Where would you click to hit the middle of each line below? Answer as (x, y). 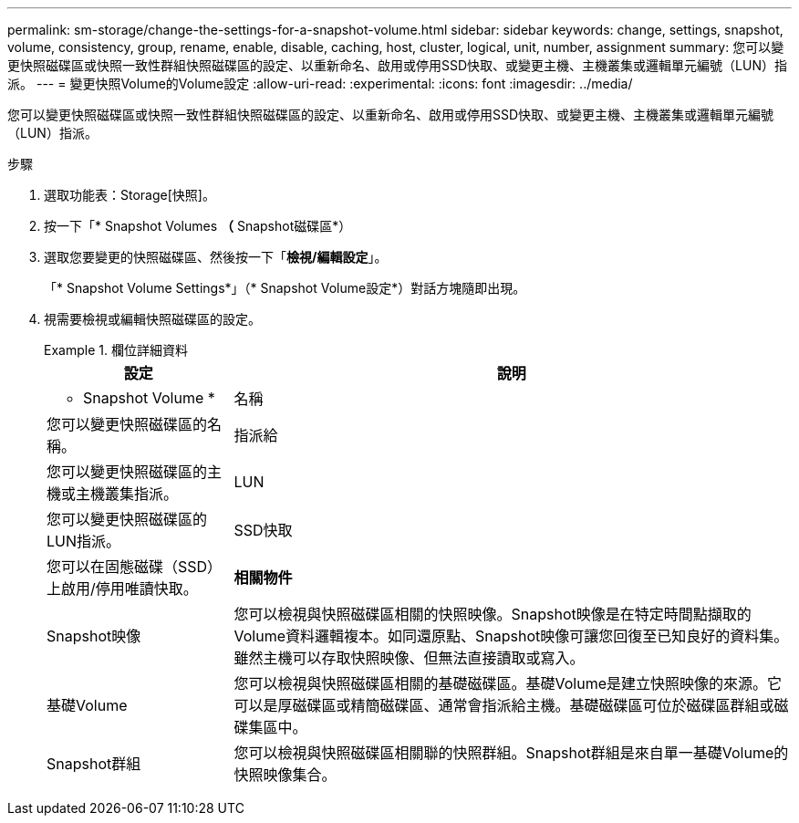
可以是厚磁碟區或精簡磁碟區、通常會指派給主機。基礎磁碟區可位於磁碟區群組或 (504, 705)
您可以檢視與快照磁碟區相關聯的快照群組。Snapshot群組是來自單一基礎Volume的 (511, 753)
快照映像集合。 (285, 775)
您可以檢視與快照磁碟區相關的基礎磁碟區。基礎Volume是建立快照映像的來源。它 (508, 683)
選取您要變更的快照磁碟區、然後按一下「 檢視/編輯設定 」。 (216, 257)
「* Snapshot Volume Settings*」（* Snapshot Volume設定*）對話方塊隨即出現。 (285, 288)
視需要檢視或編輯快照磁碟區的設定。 (152, 319)
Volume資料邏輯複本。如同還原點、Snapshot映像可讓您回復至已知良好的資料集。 (511, 636)
